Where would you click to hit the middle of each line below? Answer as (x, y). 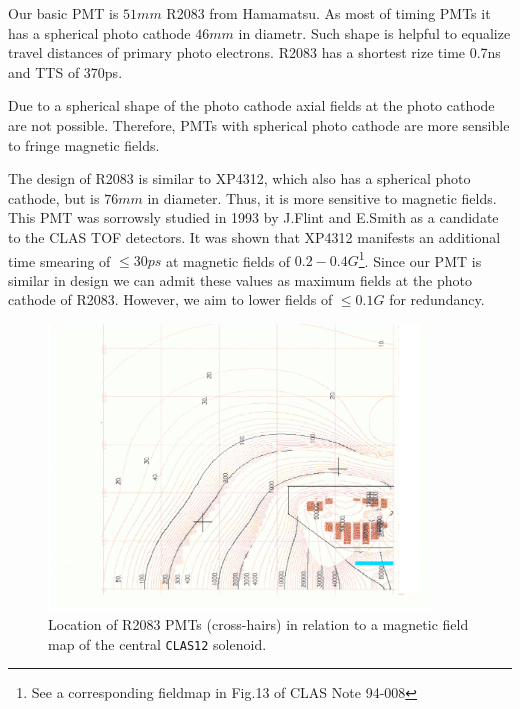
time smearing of (59, 260)
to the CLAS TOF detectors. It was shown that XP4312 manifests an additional (254, 236)
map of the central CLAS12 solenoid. (157, 643)
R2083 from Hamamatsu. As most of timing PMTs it (328, 13)
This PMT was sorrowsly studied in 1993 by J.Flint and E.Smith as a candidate (253, 217)
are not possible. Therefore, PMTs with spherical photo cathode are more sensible (259, 124)
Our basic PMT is (63, 13)
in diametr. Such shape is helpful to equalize (374, 32)
